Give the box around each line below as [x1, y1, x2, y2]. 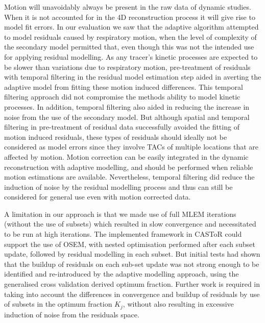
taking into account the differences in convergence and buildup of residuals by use [4, 288, 260, 299]
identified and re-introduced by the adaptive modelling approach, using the [4, 268, 239, 279]
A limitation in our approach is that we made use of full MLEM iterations [4, 208, 236, 219]
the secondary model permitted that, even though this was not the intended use [4, 41, 254, 52]
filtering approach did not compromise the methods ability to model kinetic [4, 91, 240, 102]
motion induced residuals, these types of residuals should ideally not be [4, 131, 227, 142]
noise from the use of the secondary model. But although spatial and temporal [4, 111, 250, 122]
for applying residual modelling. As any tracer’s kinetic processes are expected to [4, 51, 258, 62]
